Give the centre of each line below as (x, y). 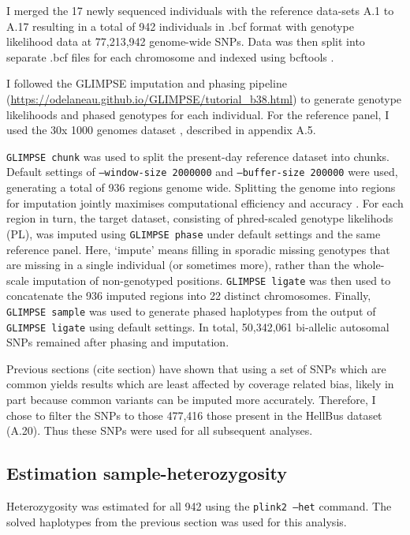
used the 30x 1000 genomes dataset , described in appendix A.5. (161, 130)
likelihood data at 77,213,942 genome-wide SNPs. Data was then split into (186, 41)
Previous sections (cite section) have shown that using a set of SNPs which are (196, 368)
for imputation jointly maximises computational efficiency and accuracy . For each (205, 202)
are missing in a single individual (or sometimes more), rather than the (178, 265)
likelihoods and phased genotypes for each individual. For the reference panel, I (198, 114)
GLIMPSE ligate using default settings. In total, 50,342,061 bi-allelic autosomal (198, 326)
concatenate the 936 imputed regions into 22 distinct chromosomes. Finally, (189, 296)
